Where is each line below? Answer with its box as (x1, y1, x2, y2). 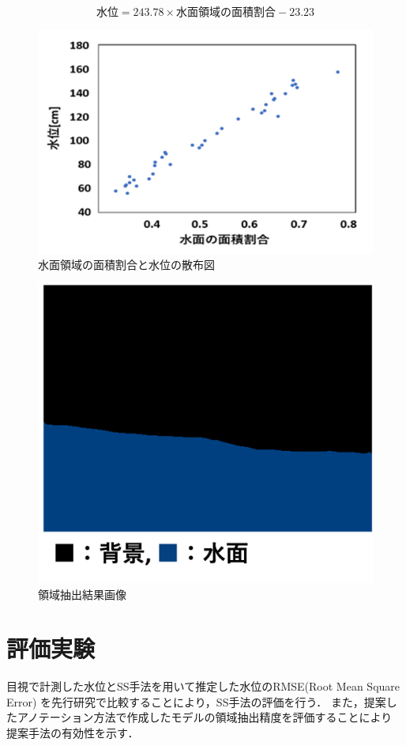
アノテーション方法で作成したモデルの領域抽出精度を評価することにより (17, 709, 393, 725)
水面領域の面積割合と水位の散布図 (38, 256, 215, 273)
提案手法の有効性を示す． (6, 725, 139, 741)
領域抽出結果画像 (38, 585, 126, 602)
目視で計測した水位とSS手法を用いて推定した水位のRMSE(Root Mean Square (6, 678, 400, 695)
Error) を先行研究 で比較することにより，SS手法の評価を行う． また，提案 (6, 693, 386, 710)
